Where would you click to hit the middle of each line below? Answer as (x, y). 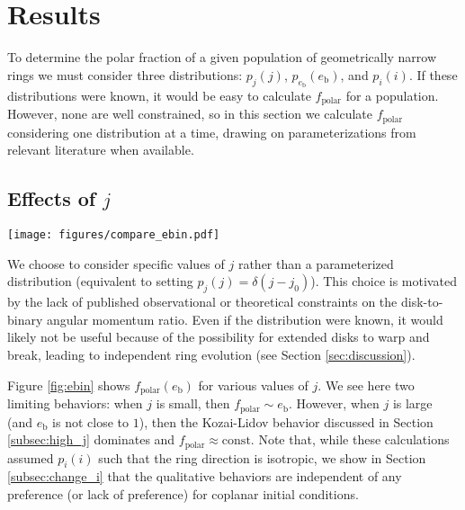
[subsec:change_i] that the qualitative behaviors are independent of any (205, 476)
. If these (433, 74)
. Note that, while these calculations (350, 439)
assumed (31, 457)
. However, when (334, 403)
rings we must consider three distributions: (125, 74)
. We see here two (366, 385)
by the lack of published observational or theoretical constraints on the (202, 302)
